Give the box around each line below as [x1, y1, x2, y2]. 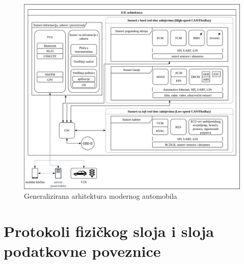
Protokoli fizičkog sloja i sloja [4, 221, 214, 242]
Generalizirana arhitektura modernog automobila [24, 191, 177, 201]
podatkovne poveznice [4, 241, 161, 261]
